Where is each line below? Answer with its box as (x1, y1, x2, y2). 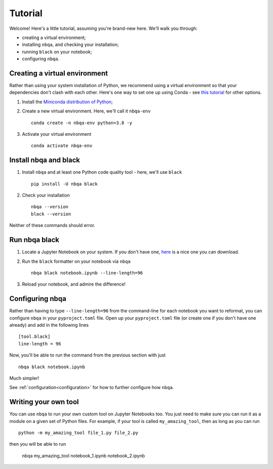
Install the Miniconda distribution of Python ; (22, 99, 113, 105)
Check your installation (22, 192, 70, 199)
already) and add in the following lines (9, 322, 89, 328)
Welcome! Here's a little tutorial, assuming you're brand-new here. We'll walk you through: (9, 25, 198, 31)
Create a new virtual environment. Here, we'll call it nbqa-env (22, 108, 151, 114)
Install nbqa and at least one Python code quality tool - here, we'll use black (22, 169, 182, 175)
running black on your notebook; (22, 49, 92, 55)
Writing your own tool (9, 398, 79, 406)
